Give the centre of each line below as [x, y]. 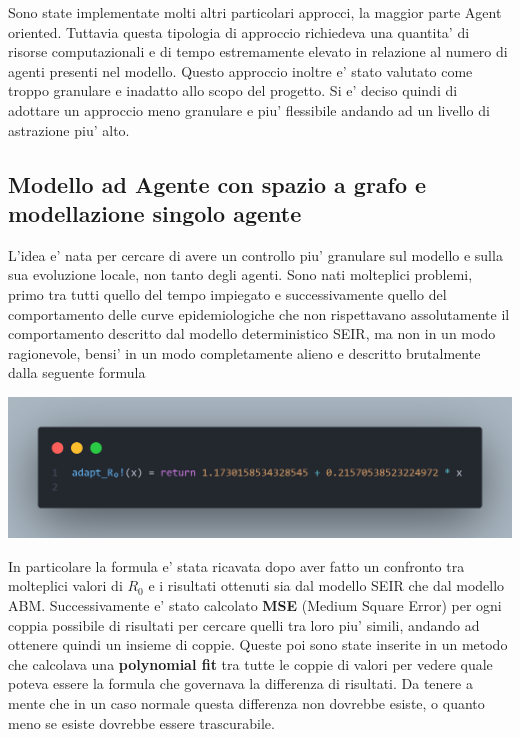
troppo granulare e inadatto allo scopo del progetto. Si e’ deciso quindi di [233, 90]
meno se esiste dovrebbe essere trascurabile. [141, 722]
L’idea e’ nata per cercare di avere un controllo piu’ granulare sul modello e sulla [255, 254]
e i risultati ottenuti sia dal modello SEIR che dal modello [326, 585]
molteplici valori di [65, 585]
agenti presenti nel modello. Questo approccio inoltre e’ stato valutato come [240, 70]
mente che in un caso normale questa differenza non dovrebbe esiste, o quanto [246, 702]
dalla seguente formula [77, 372]
